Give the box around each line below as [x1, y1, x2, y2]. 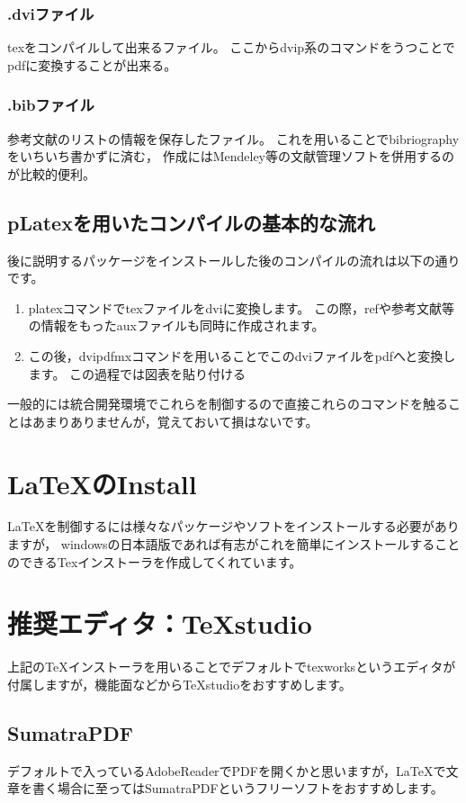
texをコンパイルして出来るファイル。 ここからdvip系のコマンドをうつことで [7, 38, 455, 57]
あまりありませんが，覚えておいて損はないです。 [31, 411, 318, 430]
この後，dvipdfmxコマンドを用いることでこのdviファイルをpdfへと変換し [28, 346, 456, 365]
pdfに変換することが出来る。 [7, 55, 177, 74]
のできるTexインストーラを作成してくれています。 [7, 552, 302, 571]
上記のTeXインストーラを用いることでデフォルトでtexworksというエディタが [7, 657, 456, 676]
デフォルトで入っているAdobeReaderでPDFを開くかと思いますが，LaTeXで [7, 761, 446, 780]
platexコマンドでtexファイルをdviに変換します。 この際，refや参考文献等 [28, 298, 454, 317]
